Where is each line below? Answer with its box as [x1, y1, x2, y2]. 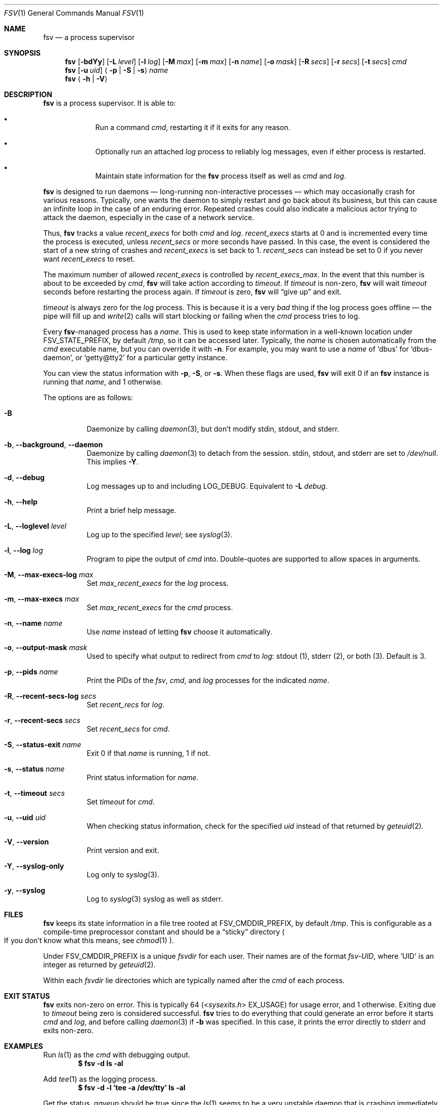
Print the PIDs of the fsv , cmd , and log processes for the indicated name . [86, 676, 330, 685]
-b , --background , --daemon [4, 440, 103, 449]
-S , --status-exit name [4, 740, 81, 749]
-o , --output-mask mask [4, 643, 87, 652]
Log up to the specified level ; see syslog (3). [86, 530, 233, 539]
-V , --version [4, 837, 49, 846]
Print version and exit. [86, 846, 159, 855]
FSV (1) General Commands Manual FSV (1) [4, 9, 144, 17]
